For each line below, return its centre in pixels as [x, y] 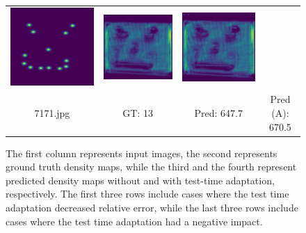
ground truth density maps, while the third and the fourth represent [151, 167]
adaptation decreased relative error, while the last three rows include [152, 207]
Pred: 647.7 [218, 112]
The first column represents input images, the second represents [142, 153]
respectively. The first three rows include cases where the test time [147, 194]
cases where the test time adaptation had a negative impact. [134, 221]
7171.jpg [52, 112]
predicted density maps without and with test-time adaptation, [140, 180]
